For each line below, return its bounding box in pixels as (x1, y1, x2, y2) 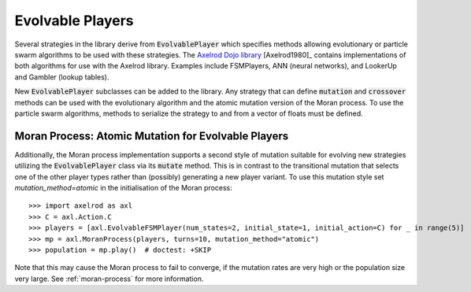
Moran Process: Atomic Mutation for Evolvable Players (14, 129, 289, 142)
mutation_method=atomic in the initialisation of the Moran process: (14, 183, 232, 192)
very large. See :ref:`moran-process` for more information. (14, 274, 204, 283)
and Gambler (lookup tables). (14, 72, 109, 82)
